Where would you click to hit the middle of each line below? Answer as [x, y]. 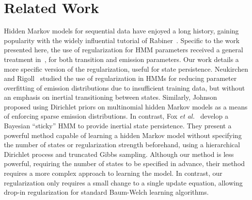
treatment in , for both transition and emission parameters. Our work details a [121, 59]
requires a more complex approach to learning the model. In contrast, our [113, 173]
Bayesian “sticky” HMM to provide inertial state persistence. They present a [118, 126]
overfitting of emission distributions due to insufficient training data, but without [125, 87]
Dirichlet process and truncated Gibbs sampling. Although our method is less [119, 154]
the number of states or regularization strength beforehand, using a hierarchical [122, 145]
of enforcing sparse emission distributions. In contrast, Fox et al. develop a [116, 116]
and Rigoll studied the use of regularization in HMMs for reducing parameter [120, 78]
